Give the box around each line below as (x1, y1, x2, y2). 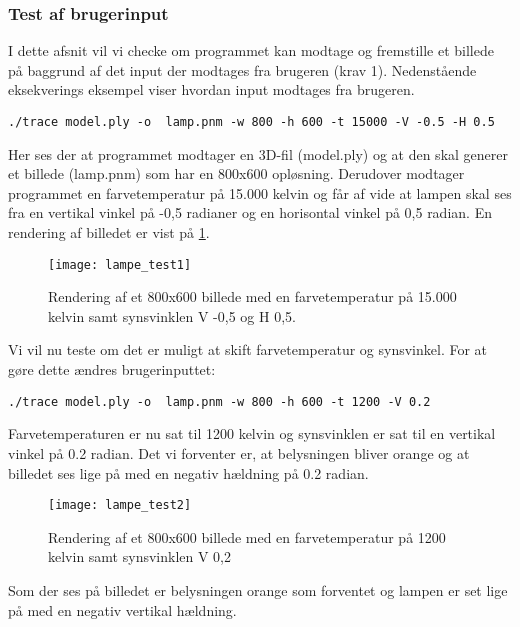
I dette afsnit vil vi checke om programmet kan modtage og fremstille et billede (8, 40, 494, 61)
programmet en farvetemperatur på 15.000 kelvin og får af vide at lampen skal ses (8, 182, 512, 203)
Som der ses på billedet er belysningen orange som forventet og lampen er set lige (8, 579, 508, 600)
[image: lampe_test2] (48, 498, 192, 513)
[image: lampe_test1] (48, 257, 192, 272)
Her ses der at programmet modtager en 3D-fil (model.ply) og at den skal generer (8, 143, 508, 164)
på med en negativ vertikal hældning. (8, 599, 237, 620)
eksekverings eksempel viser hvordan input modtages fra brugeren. (8, 79, 415, 100)
